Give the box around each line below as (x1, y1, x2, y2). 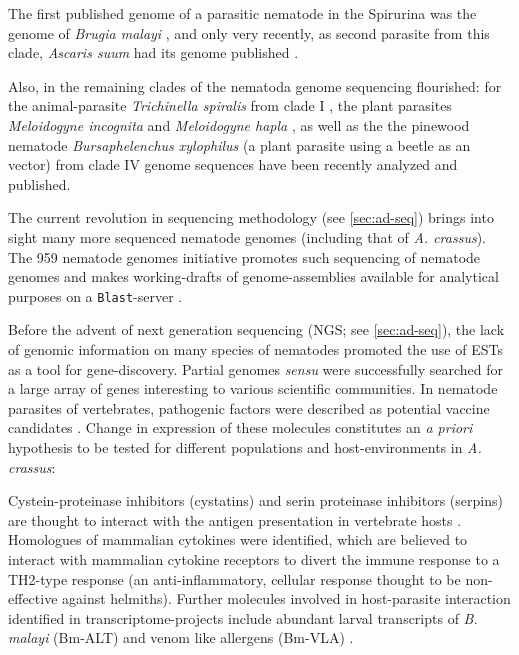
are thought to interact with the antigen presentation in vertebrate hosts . (8, 509, 462, 530)
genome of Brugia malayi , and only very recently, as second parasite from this (8, 22, 490, 43)
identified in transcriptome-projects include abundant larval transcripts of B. (8, 607, 478, 628)
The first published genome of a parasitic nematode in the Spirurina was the (8, 3, 477, 23)
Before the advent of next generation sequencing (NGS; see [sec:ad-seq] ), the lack (8, 319, 505, 340)
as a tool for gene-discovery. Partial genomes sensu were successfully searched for (8, 358, 504, 379)
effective (8, 588, 58, 609)
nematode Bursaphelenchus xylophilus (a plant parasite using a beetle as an (8, 134, 471, 155)
